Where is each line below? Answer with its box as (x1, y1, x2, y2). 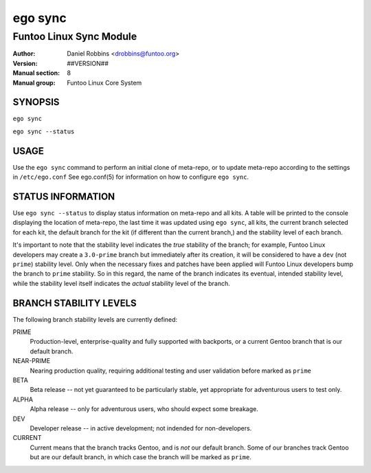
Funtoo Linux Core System (67, 78, 142, 87)
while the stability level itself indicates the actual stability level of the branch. (12, 279, 230, 287)
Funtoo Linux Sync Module (12, 30, 137, 43)
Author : (12, 49, 36, 58)
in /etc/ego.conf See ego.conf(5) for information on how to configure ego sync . (12, 173, 249, 181)
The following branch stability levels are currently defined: (12, 315, 178, 323)
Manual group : (12, 78, 56, 87)
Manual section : (12, 69, 60, 77)
